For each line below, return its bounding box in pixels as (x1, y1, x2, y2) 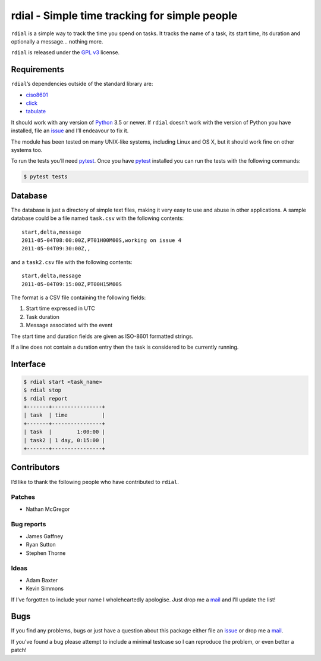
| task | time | (23, 412, 105, 418)
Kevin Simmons (26, 585, 64, 592)
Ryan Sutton (26, 541, 56, 548)
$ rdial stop (23, 387, 62, 393)
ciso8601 (26, 91, 49, 98)
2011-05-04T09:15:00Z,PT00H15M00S (21, 281, 122, 287)
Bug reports (11, 520, 46, 529)
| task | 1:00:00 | (23, 429, 105, 435)
